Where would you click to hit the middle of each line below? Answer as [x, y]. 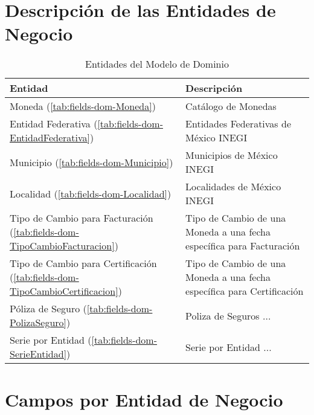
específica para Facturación [243, 246]
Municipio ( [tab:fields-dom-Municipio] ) [91, 162]
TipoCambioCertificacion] [64, 291]
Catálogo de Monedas [231, 106]
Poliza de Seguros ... [228, 315]
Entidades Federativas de [238, 124]
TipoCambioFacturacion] [62, 246]
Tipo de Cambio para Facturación [82, 218]
